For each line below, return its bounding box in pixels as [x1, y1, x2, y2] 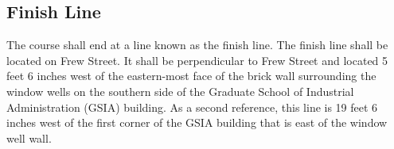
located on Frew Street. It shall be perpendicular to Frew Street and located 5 [6, 52, 388, 68]
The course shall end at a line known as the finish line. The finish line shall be [6, 36, 388, 53]
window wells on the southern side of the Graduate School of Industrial [6, 82, 354, 99]
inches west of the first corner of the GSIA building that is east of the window [6, 114, 388, 131]
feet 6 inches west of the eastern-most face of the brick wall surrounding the [6, 67, 376, 84]
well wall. [6, 129, 52, 146]
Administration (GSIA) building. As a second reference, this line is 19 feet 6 [6, 98, 378, 115]
